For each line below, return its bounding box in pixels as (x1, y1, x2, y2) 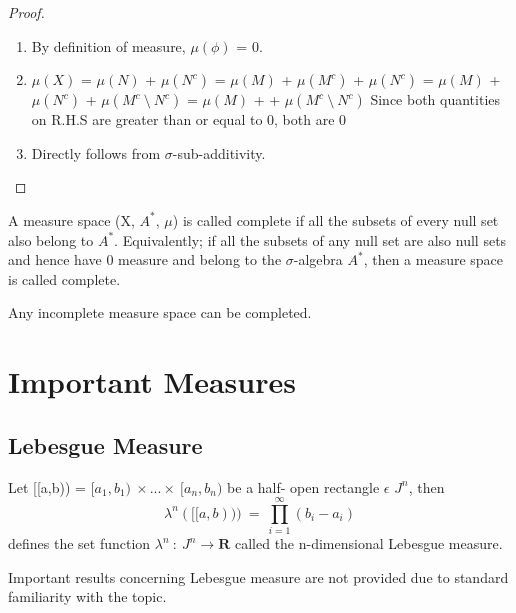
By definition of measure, (31, 35, 186, 56)
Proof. (8, 2, 45, 22)
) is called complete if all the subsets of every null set (172, 209, 499, 230)
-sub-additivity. (172, 142, 266, 163)
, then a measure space (363, 249, 504, 270)
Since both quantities (370, 89, 501, 110)
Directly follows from (31, 142, 161, 163)
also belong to (8, 229, 94, 250)
